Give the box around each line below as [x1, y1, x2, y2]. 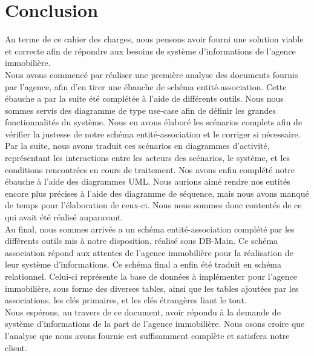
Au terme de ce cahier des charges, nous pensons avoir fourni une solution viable [5, 33, 304, 45]
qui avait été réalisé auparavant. [5, 211, 123, 223]
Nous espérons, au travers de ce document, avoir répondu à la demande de [5, 305, 281, 318]
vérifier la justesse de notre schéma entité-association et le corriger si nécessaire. [5, 127, 301, 140]
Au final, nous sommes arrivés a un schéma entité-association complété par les [5, 222, 295, 235]
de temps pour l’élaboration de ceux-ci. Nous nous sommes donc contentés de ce [5, 199, 302, 211]
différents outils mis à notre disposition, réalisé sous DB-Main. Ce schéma [5, 234, 278, 247]
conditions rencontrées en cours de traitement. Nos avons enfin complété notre [5, 163, 295, 176]
